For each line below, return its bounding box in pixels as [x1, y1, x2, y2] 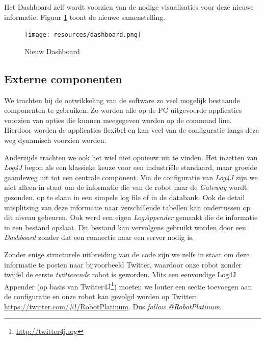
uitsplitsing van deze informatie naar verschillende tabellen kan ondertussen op [4, 202, 251, 212]
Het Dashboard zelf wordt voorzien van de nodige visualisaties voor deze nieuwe [4, 2, 254, 12]
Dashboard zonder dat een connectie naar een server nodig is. [4, 232, 194, 242]
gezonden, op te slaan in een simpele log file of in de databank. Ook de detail [4, 191, 245, 202]
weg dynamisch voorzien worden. [4, 135, 107, 145]
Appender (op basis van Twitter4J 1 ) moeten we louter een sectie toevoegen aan [4, 279, 252, 292]
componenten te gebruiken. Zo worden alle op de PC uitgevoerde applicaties [4, 105, 242, 115]
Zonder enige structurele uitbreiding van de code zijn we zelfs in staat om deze [4, 249, 250, 259]
